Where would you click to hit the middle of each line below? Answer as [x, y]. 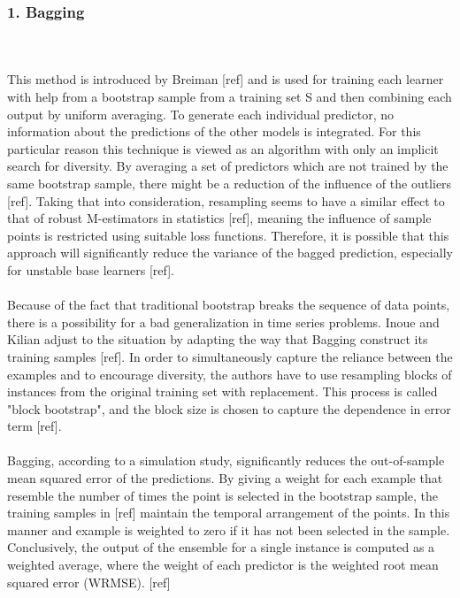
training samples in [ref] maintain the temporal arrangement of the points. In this [229, 513]
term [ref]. [34, 426]
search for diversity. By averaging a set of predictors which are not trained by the [228, 166]
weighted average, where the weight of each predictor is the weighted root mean [223, 565]
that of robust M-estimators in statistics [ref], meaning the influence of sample [219, 218]
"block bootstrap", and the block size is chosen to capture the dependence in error [229, 408]
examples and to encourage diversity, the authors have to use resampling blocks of [230, 374]
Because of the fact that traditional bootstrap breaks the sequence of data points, [229, 305]
